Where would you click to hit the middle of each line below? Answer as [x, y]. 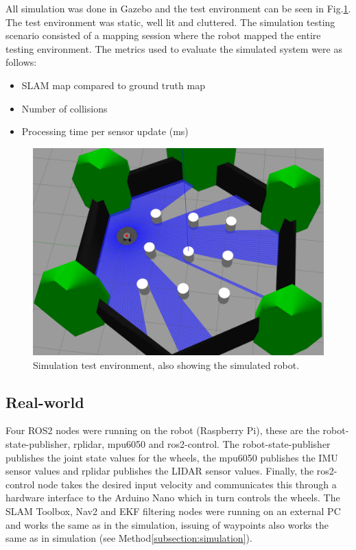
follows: [21, 62]
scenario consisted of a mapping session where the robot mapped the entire [163, 35]
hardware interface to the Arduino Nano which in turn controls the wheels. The [173, 498]
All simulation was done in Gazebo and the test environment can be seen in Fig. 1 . [178, 8]
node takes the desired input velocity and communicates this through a [187, 484]
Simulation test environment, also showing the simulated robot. [166, 364]
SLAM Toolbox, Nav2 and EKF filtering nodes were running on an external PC [173, 511]
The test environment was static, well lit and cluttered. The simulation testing [170, 22]
